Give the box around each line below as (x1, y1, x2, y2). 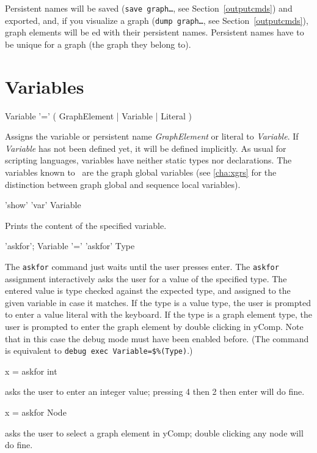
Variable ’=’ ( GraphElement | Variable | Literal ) (5, 109, 192, 122)
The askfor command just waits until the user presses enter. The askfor (5, 260, 279, 272)
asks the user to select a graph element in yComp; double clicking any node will (5, 426, 304, 439)
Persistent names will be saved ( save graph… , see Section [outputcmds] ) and (5, 2, 293, 14)
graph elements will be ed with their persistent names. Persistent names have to (5, 26, 304, 39)
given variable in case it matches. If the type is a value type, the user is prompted (5, 296, 311, 309)
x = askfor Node (5, 406, 67, 419)
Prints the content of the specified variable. (5, 219, 167, 231)
